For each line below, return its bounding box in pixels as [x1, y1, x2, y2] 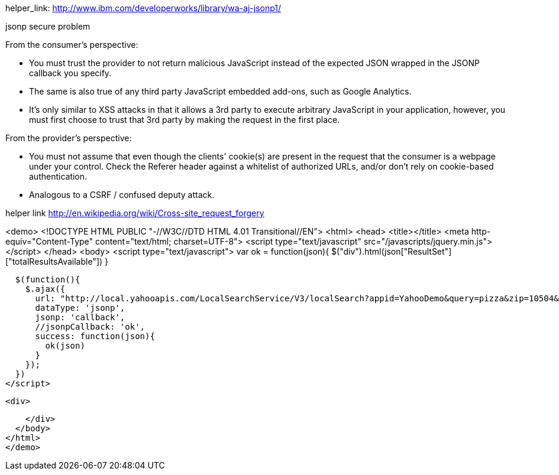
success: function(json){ [35, 331, 155, 341]
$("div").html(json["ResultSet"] [331, 246, 452, 256]
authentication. [29, 171, 88, 181]
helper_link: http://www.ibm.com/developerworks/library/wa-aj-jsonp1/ [5, 3, 282, 13]
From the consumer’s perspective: [5, 40, 138, 50]
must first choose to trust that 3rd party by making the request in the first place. [29, 115, 340, 125]
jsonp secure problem [5, 21, 91, 31]
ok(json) [45, 341, 85, 350]
